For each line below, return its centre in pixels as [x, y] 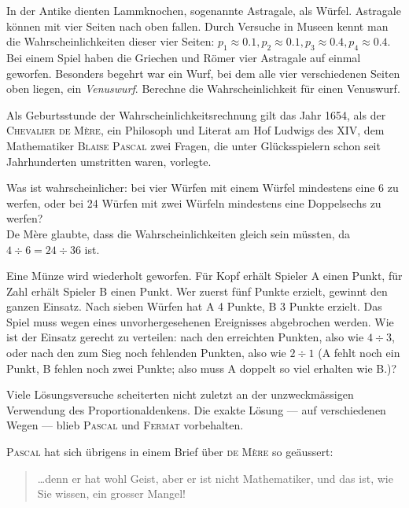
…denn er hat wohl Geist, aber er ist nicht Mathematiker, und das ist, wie [215, 478]
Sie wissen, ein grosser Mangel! [111, 493]
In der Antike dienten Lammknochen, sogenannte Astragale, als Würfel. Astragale [204, 10]
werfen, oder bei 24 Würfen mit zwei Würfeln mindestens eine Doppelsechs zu [194, 202]
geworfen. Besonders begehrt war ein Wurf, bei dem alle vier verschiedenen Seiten [203, 73]
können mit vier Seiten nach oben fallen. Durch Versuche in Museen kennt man [197, 26]
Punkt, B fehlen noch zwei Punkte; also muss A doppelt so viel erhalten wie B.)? [202, 368]
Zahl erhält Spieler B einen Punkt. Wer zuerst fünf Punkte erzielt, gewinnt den [197, 291]
